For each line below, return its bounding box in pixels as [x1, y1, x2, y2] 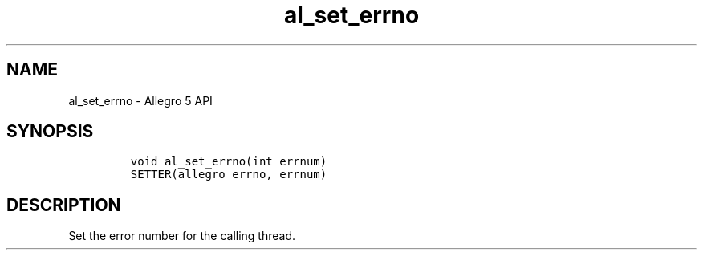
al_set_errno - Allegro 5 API [68, 93, 213, 108]
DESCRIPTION [6, 194, 121, 215]
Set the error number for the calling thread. [68, 229, 296, 243]
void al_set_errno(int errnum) [130, 155, 327, 169]
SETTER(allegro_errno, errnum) [130, 168, 327, 181]
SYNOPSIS [6, 121, 94, 142]
